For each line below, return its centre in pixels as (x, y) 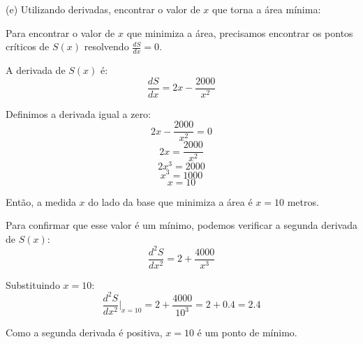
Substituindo (33, 284)
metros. (303, 201)
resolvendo (106, 46)
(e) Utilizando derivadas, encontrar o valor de (103, 9)
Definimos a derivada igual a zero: (79, 113)
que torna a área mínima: (267, 9)
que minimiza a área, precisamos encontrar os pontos (240, 32)
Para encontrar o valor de (60, 32)
